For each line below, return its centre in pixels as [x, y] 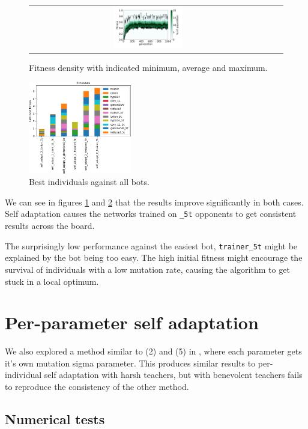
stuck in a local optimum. [52, 281]
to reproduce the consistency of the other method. [97, 387]
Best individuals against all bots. [89, 182]
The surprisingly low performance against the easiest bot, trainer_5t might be [151, 245]
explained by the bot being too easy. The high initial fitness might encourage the [154, 257]
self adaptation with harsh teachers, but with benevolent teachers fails [173, 375]
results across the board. [50, 226]
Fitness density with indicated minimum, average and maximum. [148, 67]
